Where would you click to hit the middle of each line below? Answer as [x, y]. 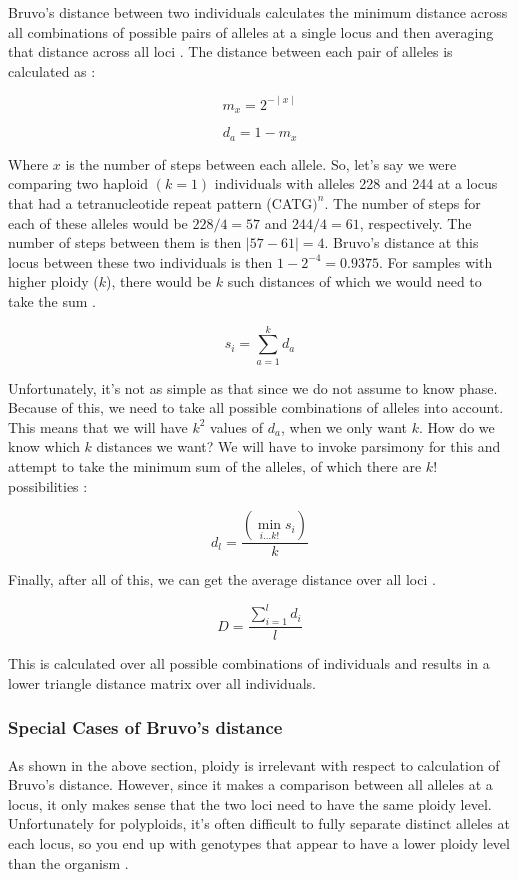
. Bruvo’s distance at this [401, 242]
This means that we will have [98, 426]
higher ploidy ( [53, 281]
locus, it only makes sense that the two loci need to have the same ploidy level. [250, 803]
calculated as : [52, 70]
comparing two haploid [78, 183]
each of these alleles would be [98, 222]
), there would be [158, 281]
